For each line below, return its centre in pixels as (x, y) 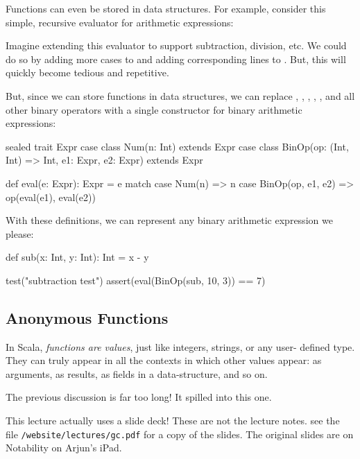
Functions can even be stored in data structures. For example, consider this (166, 8)
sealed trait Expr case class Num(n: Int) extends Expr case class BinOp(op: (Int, (177, 146)
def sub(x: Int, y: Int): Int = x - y (77, 257)
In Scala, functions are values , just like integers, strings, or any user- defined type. (180, 346)
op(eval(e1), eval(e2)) (51, 197)
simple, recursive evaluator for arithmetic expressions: (120, 22)
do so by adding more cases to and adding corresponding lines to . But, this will (176, 59)
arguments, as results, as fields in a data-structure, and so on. (137, 373)
